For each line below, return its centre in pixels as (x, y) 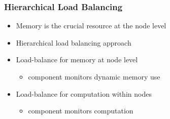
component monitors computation (81, 111)
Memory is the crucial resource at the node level (91, 26)
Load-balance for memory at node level (77, 59)
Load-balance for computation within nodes (84, 93)
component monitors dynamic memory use (94, 76)
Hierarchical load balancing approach (74, 42)
